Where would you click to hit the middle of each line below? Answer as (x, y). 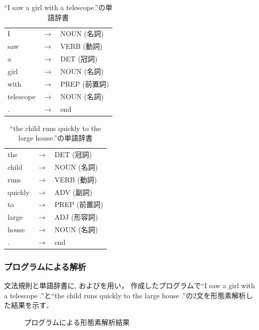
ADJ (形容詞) (76, 217)
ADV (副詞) (74, 192)
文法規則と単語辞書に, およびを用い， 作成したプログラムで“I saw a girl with (129, 285)
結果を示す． (32, 305)
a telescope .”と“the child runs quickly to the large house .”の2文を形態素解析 (125, 295)
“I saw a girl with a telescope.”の (55, 7)
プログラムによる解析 (45, 266)
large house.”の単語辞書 (55, 138)
